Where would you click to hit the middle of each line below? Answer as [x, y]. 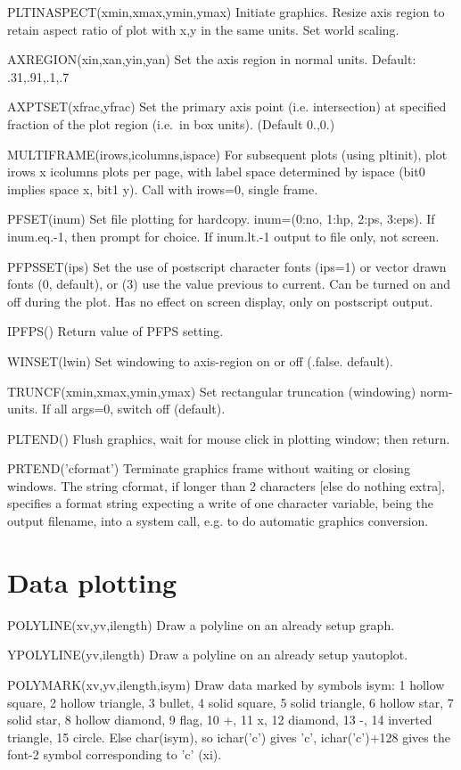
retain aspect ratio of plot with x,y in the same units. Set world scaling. [203, 29]
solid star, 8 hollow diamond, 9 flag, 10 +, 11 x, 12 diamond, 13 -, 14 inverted [220, 720]
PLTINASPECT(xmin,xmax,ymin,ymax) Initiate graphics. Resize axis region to [226, 12]
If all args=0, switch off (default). [133, 409]
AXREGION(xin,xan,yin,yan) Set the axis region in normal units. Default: [212, 59]
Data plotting [92, 582]
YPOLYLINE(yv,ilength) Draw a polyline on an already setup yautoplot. [208, 655]
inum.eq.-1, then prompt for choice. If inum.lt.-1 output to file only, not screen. [223, 236]
